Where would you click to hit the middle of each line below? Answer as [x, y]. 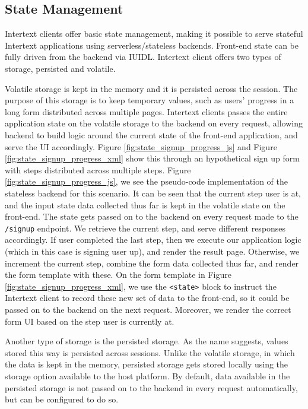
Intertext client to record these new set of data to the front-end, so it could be [147, 298]
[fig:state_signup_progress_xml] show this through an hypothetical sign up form [152, 158]
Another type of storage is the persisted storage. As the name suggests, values [147, 341]
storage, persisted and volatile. [60, 68]
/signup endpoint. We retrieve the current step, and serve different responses [145, 228]
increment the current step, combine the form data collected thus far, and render [152, 263]
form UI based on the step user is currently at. [90, 321]
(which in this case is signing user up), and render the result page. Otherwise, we [152, 251]
